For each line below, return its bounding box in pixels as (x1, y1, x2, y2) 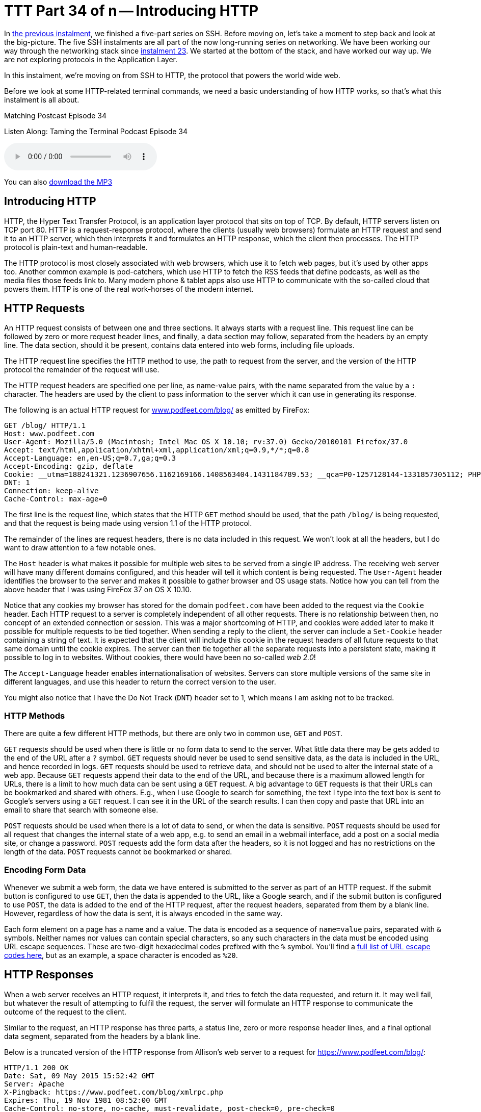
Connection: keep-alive (4, 487, 99, 495)
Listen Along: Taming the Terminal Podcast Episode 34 (4, 127, 188, 136)
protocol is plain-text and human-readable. (4, 242, 148, 251)
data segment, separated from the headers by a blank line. (4, 1031, 201, 1041)
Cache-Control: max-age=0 (4, 495, 108, 503)
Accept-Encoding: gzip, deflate (4, 462, 133, 471)
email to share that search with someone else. (4, 805, 158, 815)
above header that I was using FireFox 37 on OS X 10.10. (4, 585, 192, 594)
